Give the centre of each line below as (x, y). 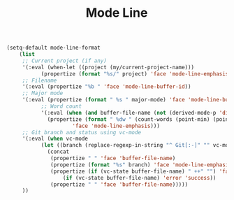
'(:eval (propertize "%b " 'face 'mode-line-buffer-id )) (107, 87)
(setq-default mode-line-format (53, 48)
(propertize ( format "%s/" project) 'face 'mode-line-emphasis (135, 74)
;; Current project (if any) (65, 61)
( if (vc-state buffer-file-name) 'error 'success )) (139, 178)
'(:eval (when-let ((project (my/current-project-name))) (108, 67)
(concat (58, 152)
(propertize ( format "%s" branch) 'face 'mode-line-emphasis (141, 165)
